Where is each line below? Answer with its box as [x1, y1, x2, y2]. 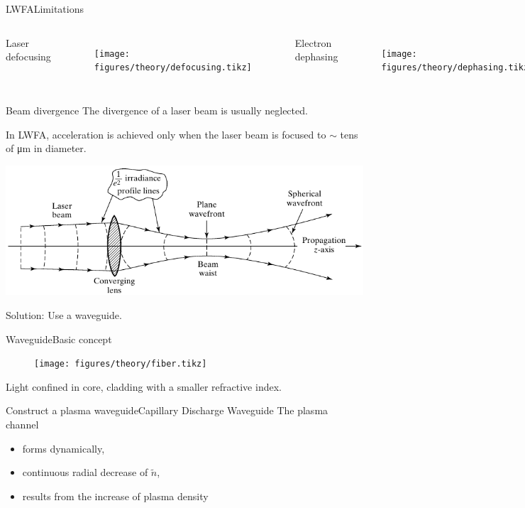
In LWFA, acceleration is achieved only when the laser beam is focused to [6, 126, 326, 141]
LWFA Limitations [6, 1, 84, 16]
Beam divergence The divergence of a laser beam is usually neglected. [6, 102, 308, 117]
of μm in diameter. [6, 141, 87, 156]
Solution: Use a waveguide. [6, 308, 122, 323]
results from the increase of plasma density [22, 488, 209, 503]
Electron [294, 35, 332, 50]
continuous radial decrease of [22, 465, 148, 480]
